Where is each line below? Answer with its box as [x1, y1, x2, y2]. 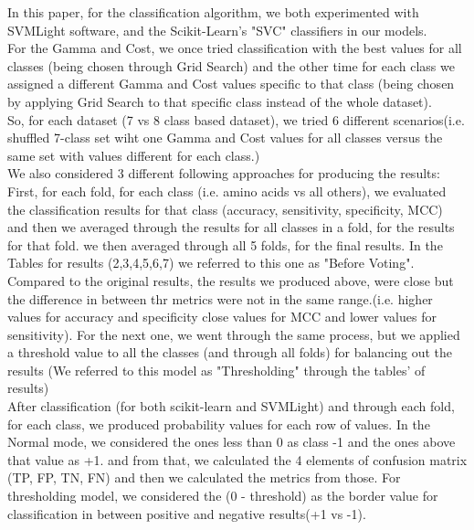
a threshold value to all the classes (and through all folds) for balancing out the [7, 343, 453, 362]
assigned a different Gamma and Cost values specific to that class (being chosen [7, 74, 455, 93]
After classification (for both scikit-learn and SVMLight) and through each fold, [7, 397, 455, 416]
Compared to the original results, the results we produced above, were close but [7, 270, 454, 290]
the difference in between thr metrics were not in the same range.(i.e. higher [7, 289, 433, 308]
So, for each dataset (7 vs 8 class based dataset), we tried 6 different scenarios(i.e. [7, 110, 465, 129]
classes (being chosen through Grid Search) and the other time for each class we [7, 56, 455, 75]
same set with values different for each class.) [7, 145, 260, 164]
